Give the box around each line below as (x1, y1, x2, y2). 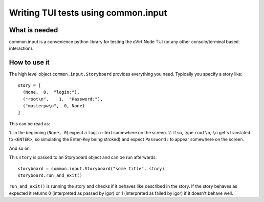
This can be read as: (9, 121, 50, 126)
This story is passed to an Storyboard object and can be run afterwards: (9, 154, 157, 161)
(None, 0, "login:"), (22, 89, 80, 95)
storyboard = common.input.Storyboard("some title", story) (18, 166, 165, 171)
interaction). (9, 45, 34, 51)
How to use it (9, 59, 50, 67)
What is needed (9, 26, 58, 34)
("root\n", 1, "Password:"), (22, 96, 103, 102)
